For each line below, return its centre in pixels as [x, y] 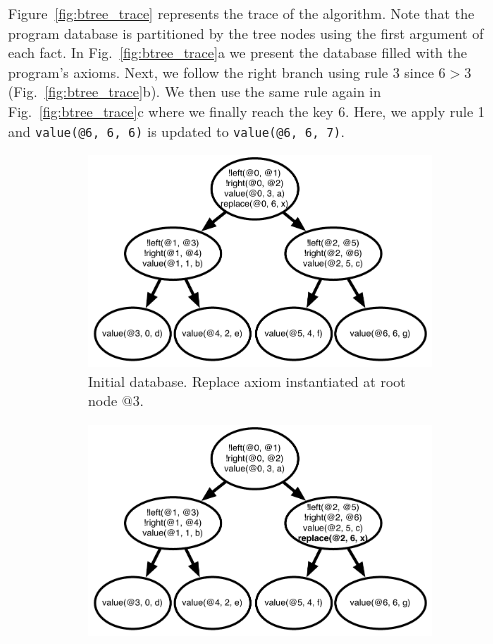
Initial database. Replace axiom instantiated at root [247, 380]
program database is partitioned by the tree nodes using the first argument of [246, 32]
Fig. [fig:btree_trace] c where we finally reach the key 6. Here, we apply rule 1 [246, 110]
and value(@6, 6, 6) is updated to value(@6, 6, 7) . [176, 130]
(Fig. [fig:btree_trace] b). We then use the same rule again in [195, 91]
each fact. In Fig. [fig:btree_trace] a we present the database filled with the [237, 52]
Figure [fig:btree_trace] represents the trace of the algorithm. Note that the [241, 13]
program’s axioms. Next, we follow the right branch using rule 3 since [221, 71]
